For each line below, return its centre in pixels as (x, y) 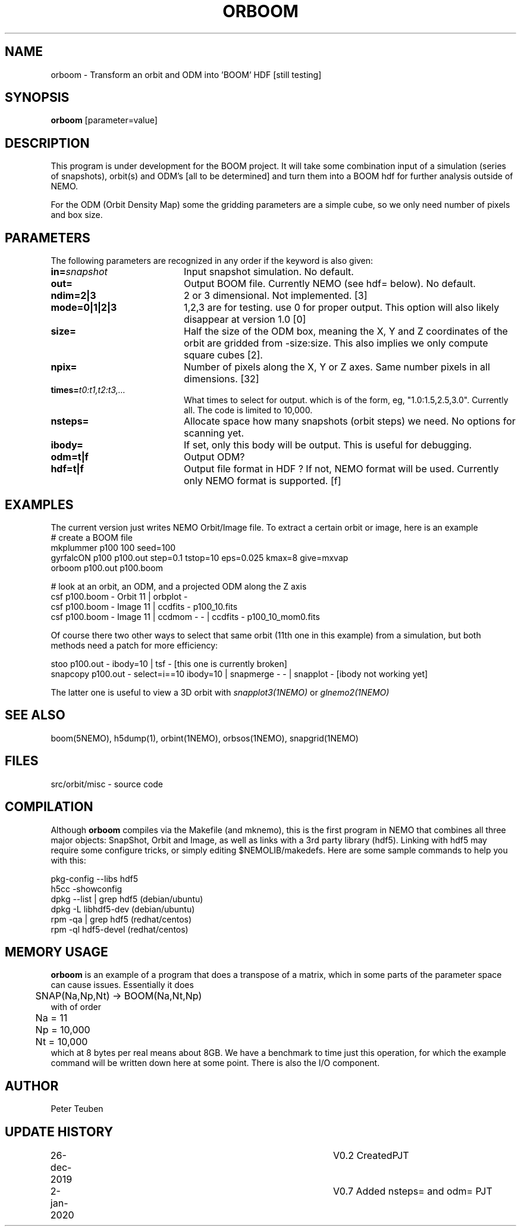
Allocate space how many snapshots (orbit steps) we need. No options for (349, 421)
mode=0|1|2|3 (84, 308)
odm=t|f (70, 457)
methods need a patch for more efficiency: (134, 645)
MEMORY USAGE (57, 952)
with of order (76, 1007)
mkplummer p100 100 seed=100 (113, 547)
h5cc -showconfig (87, 889)
